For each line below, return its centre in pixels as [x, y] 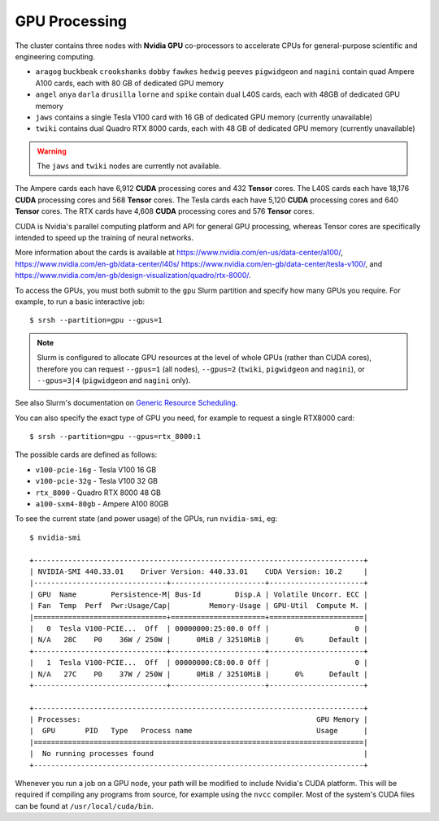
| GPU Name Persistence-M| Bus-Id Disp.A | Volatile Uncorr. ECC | [199, 594]
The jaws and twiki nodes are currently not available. [129, 166]
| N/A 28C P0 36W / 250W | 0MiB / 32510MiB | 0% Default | [199, 640]
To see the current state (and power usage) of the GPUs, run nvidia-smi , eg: [146, 519]
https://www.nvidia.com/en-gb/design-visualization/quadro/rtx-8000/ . [133, 276]
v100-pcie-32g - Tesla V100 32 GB [97, 481]
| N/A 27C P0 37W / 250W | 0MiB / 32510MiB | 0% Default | [199, 674]
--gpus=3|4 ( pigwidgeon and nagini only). [114, 380]
